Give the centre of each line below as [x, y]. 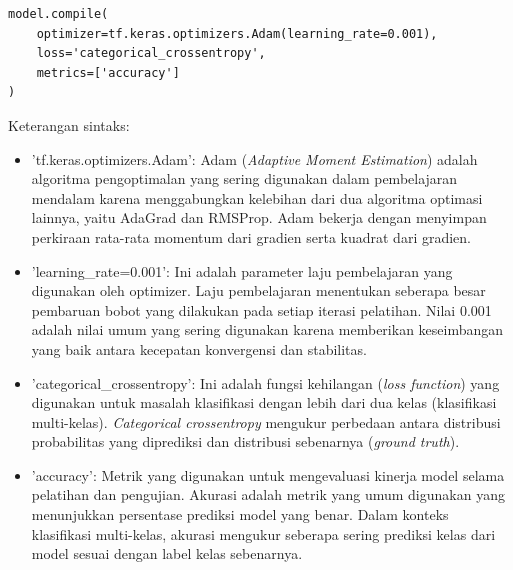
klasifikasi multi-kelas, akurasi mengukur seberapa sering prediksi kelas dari [263, 533]
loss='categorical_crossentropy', [151, 53]
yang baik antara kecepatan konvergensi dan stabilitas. [199, 348]
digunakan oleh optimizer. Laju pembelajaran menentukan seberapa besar [258, 290]
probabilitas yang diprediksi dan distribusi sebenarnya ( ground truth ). [245, 441]
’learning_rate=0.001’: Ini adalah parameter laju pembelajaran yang [242, 270]
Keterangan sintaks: [69, 124]
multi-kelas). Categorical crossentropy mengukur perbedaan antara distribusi [266, 421]
